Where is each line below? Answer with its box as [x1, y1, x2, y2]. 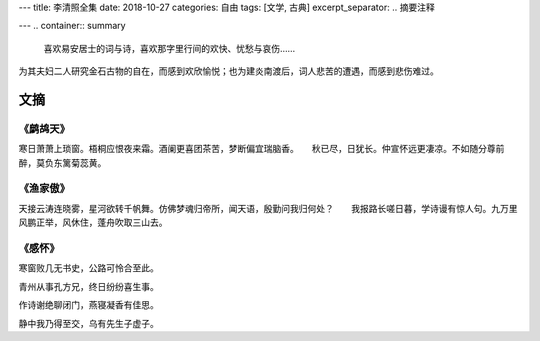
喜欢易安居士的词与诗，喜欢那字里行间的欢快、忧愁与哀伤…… [43, 42, 296, 54]
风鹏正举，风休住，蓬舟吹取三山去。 [18, 216, 168, 229]
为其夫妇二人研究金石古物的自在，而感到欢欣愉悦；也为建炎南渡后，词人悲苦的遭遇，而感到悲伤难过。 [18, 65, 439, 77]
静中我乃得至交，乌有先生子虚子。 [18, 317, 159, 329]
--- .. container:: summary [18, 20, 126, 32]
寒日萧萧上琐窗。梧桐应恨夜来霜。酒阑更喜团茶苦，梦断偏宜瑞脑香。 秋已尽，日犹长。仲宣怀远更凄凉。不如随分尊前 [18, 143, 505, 155]
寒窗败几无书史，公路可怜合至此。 [18, 262, 159, 274]
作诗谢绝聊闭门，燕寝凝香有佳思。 [18, 299, 159, 311]
